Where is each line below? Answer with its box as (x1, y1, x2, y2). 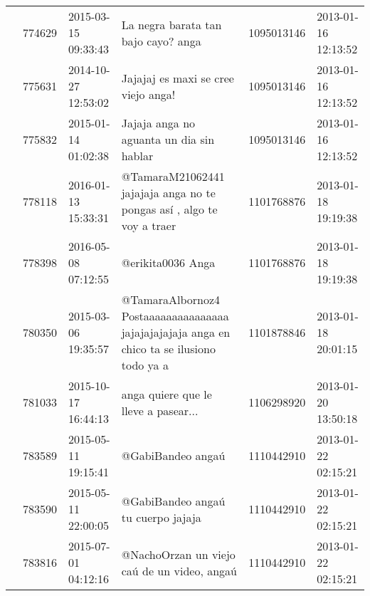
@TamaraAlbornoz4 (121, 291, 221, 308)
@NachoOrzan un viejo (121, 545, 236, 563)
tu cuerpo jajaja (121, 508, 201, 526)
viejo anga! (121, 85, 176, 103)
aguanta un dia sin (121, 131, 215, 147)
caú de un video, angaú (121, 562, 237, 579)
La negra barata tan (121, 16, 222, 33)
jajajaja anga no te (121, 184, 216, 201)
